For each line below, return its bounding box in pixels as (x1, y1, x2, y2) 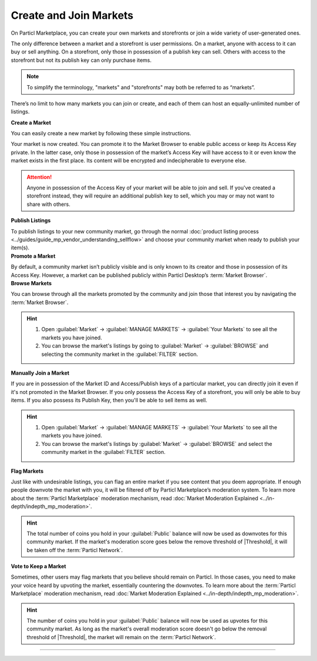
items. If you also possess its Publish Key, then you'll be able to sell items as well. (11, 397, 208, 404)
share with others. (26, 201, 70, 208)
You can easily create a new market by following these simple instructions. (11, 130, 191, 137)
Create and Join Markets (11, 9, 134, 22)
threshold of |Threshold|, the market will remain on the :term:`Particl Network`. (26, 633, 217, 640)
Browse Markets (11, 279, 52, 286)
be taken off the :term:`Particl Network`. (26, 546, 123, 553)
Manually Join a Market (11, 369, 70, 376)
